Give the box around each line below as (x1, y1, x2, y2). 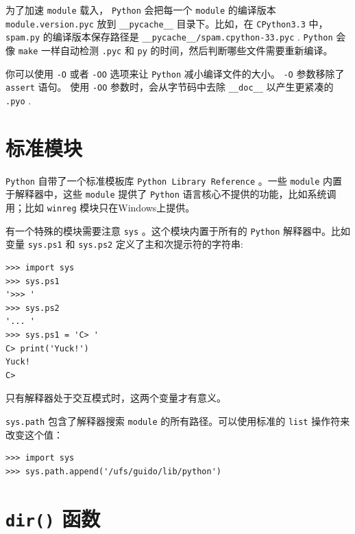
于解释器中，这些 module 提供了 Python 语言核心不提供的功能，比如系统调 (5, 187, 336, 201)
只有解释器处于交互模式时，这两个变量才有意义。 (5, 391, 226, 405)
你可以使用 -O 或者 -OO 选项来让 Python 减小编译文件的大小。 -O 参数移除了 (5, 66, 345, 80)
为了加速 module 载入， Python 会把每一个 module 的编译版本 (5, 3, 276, 16)
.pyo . (5, 93, 32, 107)
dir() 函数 (5, 504, 101, 532)
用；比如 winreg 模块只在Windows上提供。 (5, 200, 195, 215)
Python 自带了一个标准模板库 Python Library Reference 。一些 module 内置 (5, 173, 343, 187)
